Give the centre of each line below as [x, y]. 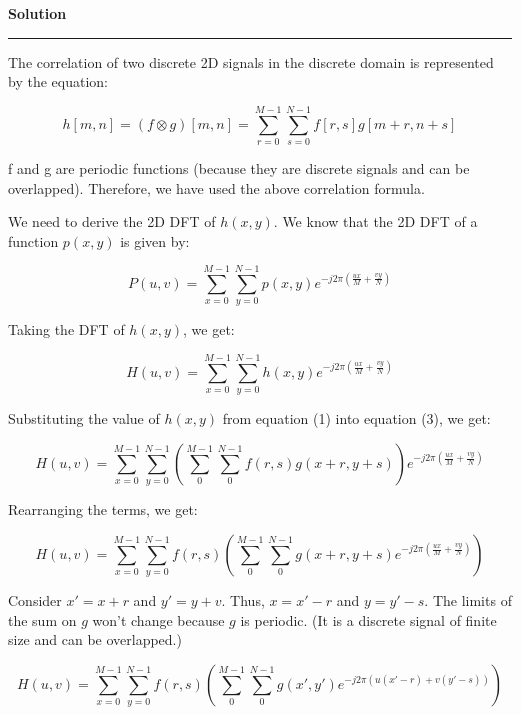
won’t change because [158, 619]
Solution [37, 13]
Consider [35, 599]
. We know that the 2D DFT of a [375, 221]
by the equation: [58, 81]
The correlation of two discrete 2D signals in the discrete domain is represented [251, 61]
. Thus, [243, 599]
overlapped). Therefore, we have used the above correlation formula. [216, 187]
